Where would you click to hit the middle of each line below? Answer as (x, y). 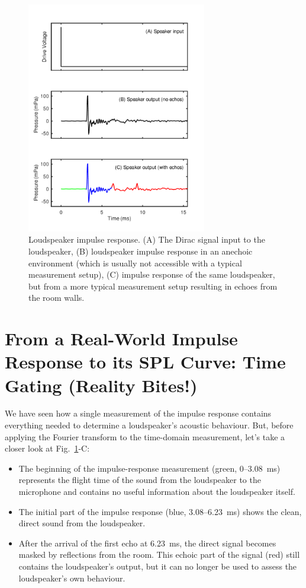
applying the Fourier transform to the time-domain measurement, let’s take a (145, 436)
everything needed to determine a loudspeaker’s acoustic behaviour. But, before (149, 425)
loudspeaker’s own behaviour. (72, 578)
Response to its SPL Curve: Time (145, 362)
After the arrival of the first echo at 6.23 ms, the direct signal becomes (147, 543)
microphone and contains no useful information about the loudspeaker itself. (157, 492)
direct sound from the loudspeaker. (82, 523)
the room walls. (57, 298)
